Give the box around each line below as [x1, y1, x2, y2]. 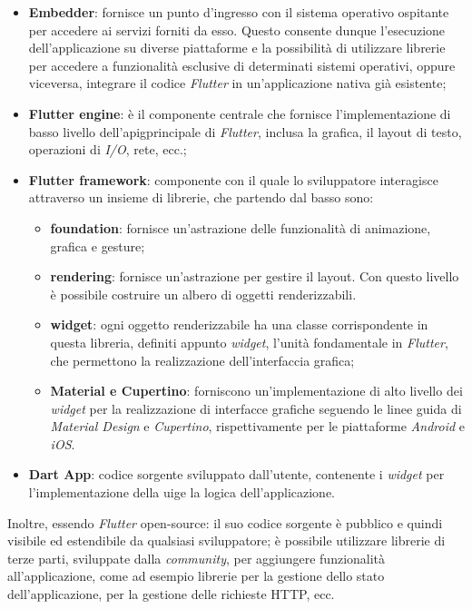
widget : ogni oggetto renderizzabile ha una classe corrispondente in [50, 315, 428, 334]
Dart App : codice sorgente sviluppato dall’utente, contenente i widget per [28, 465, 445, 484]
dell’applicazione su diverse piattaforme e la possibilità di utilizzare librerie [28, 38, 446, 57]
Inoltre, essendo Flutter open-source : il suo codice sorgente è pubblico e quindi [7, 513, 443, 532]
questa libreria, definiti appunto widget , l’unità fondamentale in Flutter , [50, 332, 448, 351]
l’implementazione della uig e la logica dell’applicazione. [28, 483, 335, 502]
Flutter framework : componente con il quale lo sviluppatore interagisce [28, 170, 438, 189]
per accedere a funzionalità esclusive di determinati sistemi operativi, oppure [28, 55, 456, 74]
